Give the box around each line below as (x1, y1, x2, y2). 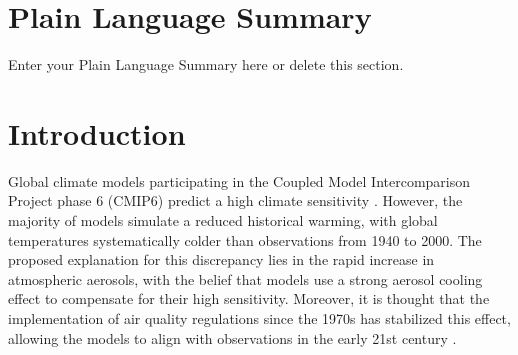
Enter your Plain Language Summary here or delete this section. (8, 54, 404, 75)
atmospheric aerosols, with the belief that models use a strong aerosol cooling (8, 268, 483, 289)
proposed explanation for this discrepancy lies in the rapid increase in (8, 249, 435, 270)
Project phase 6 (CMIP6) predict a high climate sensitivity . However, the (8, 190, 463, 211)
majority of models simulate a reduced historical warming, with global (8, 210, 438, 231)
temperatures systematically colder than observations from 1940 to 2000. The (8, 229, 482, 250)
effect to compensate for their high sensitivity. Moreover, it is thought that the (8, 288, 490, 309)
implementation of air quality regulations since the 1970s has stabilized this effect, (8, 308, 511, 328)
